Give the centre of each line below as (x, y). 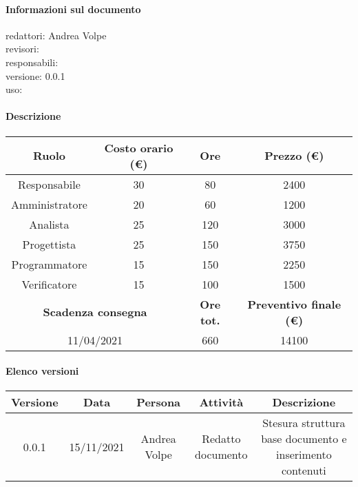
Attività (221, 402)
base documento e (304, 439)
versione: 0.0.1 (35, 75)
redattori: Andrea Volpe (56, 35)
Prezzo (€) (294, 156)
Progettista (49, 244)
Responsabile (49, 184)
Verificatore (49, 284)
